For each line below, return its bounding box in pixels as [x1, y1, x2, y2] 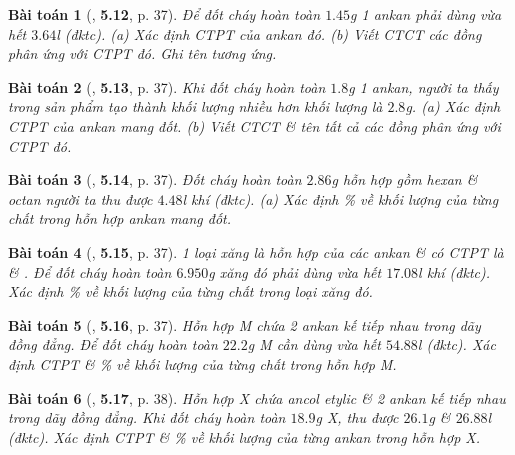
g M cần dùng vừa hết [247, 334, 381, 355]
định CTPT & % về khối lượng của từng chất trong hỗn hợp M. [8, 353, 397, 374]
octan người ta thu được [8, 188, 153, 209]
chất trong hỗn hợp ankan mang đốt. [8, 208, 232, 229]
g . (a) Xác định [405, 96, 501, 117]
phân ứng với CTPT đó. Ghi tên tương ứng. [8, 43, 277, 64]
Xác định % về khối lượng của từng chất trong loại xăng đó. [8, 281, 373, 302]
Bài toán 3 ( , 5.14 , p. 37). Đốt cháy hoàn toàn [8, 169, 302, 190]
